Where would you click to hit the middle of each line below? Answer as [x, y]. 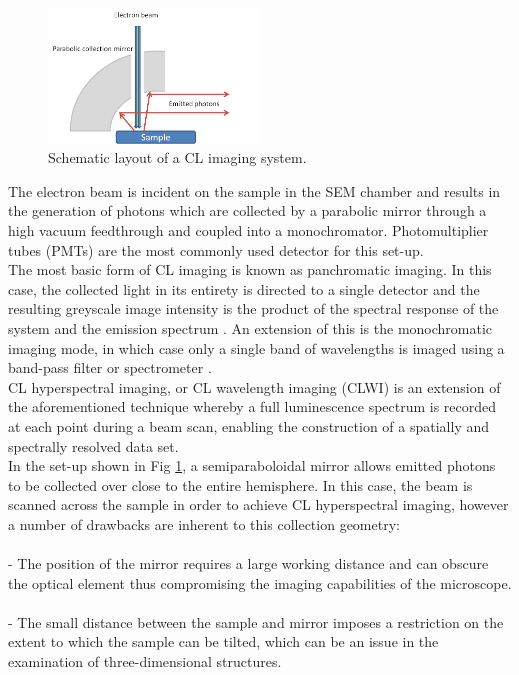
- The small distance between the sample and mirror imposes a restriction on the [256, 621]
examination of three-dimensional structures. [145, 661]
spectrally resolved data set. [93, 445]
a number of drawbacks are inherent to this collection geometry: [204, 523]
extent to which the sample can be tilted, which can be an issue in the [223, 641]
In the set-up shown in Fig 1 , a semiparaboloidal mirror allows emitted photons [252, 465]
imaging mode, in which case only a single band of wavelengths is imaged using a [256, 347]
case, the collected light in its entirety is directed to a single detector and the [244, 288]
